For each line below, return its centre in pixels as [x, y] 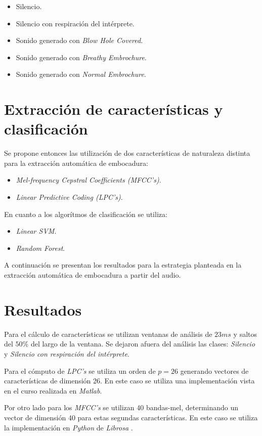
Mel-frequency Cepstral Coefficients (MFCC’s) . [89, 180]
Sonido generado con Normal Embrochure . [81, 74]
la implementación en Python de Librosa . [69, 427]
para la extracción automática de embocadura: [76, 163]
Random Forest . [40, 248]
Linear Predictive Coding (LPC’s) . [69, 197]
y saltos [245, 334]
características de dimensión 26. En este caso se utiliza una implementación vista [129, 381]
